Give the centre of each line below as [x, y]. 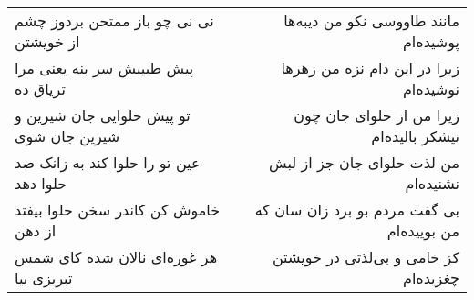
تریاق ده [40, 89]
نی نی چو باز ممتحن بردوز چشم [114, 20]
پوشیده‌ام [431, 41]
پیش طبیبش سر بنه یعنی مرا [104, 68]
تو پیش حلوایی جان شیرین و [103, 115]
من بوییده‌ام [423, 230]
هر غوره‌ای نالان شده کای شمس [116, 257]
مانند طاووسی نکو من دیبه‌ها [371, 20]
